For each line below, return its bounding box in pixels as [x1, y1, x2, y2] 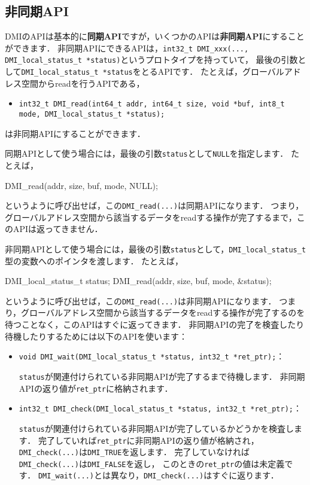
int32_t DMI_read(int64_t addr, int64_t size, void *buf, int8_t [19, 100, 285, 109]
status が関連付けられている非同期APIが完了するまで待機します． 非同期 [19, 370, 305, 382]
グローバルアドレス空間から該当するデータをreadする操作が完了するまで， [5, 211, 297, 223]
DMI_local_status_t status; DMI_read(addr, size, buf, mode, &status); [5, 274, 272, 287]
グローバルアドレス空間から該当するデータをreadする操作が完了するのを [21, 306, 305, 319]
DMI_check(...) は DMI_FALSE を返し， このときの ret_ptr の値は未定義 [19, 457, 285, 469]
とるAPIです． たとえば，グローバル [141, 65, 284, 78]
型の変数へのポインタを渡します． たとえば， [5, 254, 184, 267]
